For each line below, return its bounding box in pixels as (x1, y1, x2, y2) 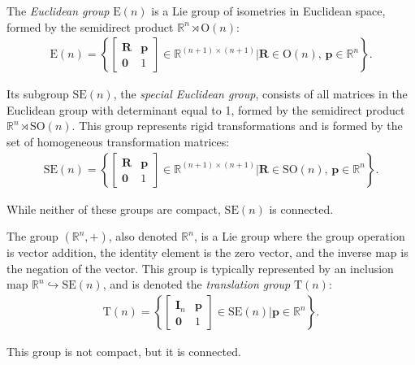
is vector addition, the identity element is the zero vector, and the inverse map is (6, 244, 409, 261)
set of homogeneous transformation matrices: (6, 133, 230, 150)
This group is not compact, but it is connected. (6, 343, 241, 360)
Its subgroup (6, 85, 69, 102)
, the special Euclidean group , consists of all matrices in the (113, 85, 408, 102)
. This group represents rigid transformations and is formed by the (71, 117, 403, 134)
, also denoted (108, 228, 178, 245)
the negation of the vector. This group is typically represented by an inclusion (6, 259, 394, 276)
